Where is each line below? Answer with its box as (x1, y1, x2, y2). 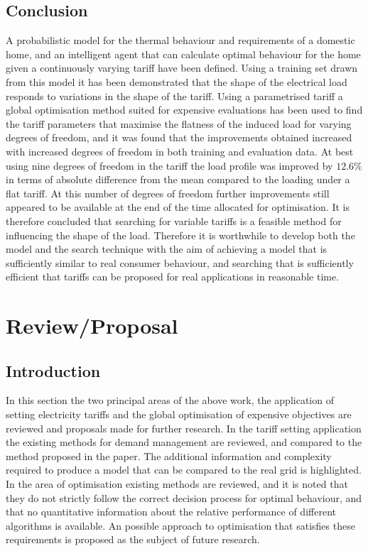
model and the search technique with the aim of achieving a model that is (6, 241, 328, 256)
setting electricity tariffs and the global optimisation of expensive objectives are (6, 407, 352, 422)
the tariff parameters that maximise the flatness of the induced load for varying (6, 116, 352, 131)
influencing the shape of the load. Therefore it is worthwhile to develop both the (6, 227, 355, 242)
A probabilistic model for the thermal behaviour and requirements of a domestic (6, 33, 355, 48)
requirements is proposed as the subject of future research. (6, 532, 260, 547)
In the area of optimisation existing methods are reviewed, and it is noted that (6, 476, 348, 491)
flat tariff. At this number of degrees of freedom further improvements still (6, 185, 330, 200)
